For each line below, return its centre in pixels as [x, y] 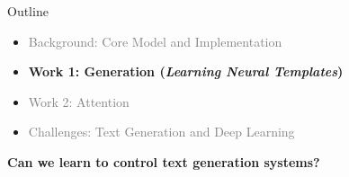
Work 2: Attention [79, 101]
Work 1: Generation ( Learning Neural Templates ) [186, 71]
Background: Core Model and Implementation [155, 41]
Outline [28, 11]
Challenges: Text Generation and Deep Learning [161, 132]
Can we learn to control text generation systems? [164, 161]
